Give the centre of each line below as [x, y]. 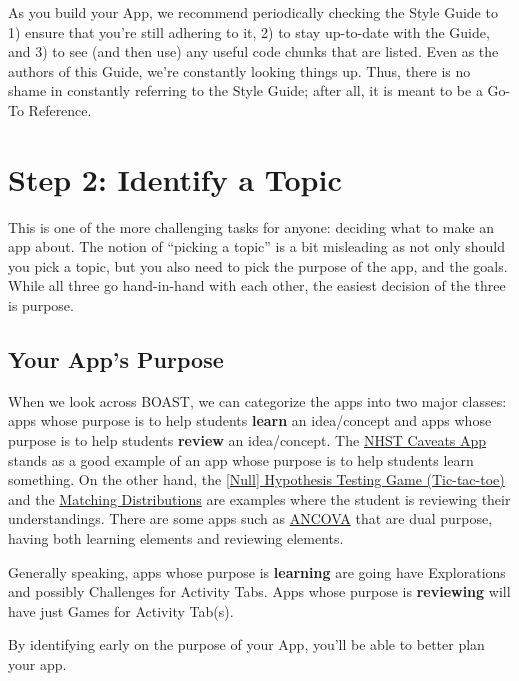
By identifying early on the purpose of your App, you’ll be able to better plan [246, 644]
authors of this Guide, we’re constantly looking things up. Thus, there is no [239, 70]
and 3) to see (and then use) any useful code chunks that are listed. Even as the [253, 51]
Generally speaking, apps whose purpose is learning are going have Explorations [257, 571]
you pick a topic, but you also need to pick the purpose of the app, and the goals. [258, 265]
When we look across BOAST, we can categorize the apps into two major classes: [257, 400]
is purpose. [41, 305]
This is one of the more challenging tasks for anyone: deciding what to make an [251, 226]
